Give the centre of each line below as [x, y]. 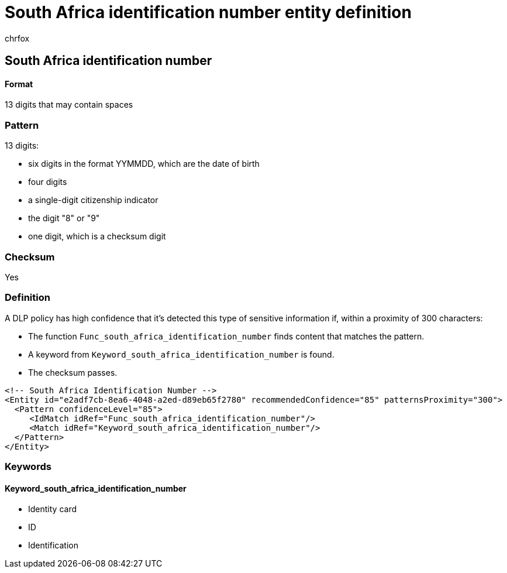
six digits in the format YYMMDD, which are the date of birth [144, 164]
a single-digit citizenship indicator [93, 200]
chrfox [17, 38]
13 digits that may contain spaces [69, 105]
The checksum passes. [73, 372]
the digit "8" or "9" [64, 218]
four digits [48, 182]
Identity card [53, 509]
